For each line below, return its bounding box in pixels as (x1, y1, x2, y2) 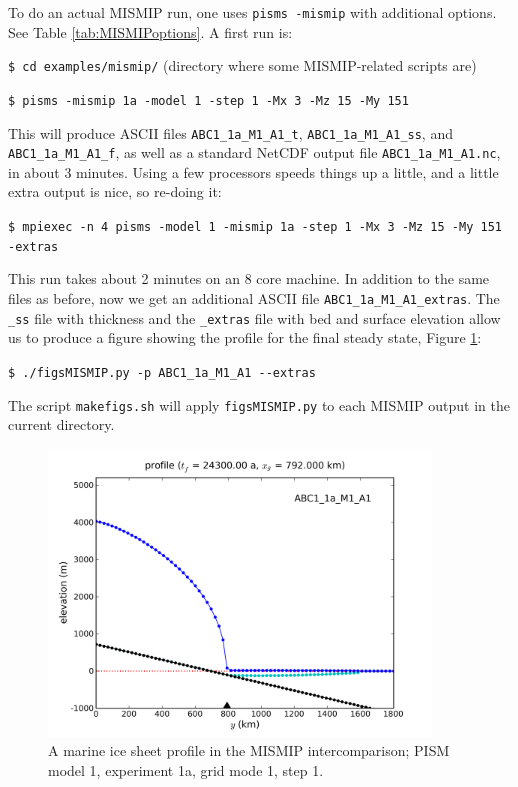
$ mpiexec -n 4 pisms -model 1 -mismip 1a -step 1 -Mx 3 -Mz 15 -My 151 (8, 220, 502, 235)
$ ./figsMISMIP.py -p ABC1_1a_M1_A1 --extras (8, 365, 316, 380)
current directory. (8, 414, 115, 435)
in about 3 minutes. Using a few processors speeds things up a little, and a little (8, 161, 499, 182)
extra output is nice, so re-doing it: (8, 181, 222, 202)
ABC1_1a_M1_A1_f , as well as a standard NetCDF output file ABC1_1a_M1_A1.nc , (8, 142, 501, 163)
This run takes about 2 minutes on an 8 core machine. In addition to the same (8, 268, 490, 289)
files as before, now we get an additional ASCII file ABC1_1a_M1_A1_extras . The (8, 287, 500, 308)
